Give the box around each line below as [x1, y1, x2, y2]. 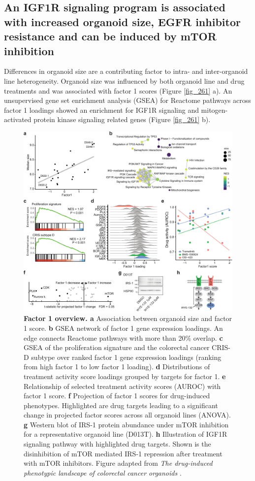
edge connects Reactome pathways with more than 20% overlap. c [24, 332, 223, 343]
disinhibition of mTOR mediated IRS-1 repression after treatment [24, 448, 223, 458]
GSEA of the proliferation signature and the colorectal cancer [24, 342, 210, 353]
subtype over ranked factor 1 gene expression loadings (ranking [31, 352, 222, 362]
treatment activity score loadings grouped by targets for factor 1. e [24, 371, 226, 381]
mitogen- [201, 104, 228, 115]
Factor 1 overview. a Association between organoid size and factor [24, 313, 232, 323]
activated [4, 114, 32, 125]
